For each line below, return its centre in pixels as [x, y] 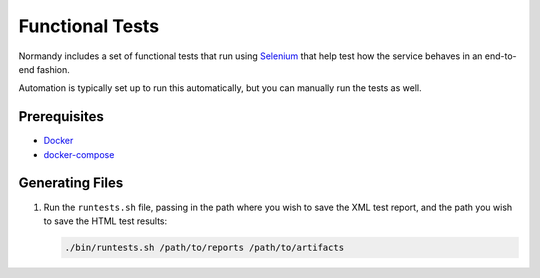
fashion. [53, 69]
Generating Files [71, 183]
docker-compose [79, 154]
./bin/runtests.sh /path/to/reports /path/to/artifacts [204, 247]
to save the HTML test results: [105, 221]
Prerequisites [61, 116]
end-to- [500, 56]
